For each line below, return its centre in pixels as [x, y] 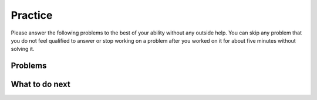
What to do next [41, 85]
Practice [32, 15]
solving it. [23, 49]
